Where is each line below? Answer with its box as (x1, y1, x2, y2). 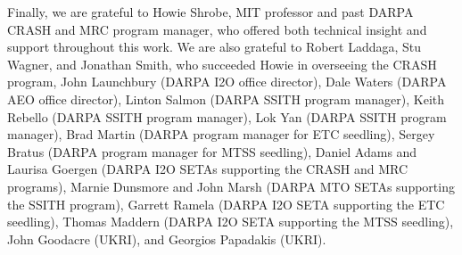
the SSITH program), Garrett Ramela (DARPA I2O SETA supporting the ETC (7, 194, 445, 213)
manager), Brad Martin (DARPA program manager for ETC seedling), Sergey (7, 125, 435, 144)
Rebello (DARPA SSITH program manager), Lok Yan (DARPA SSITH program (7, 107, 447, 126)
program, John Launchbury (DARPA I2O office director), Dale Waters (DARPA (7, 72, 447, 91)
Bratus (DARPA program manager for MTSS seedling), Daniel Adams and (7, 142, 417, 160)
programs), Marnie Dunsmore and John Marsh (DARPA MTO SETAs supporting (7, 177, 455, 195)
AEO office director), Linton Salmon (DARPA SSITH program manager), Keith (7, 89, 445, 108)
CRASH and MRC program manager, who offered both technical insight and (7, 20, 427, 38)
